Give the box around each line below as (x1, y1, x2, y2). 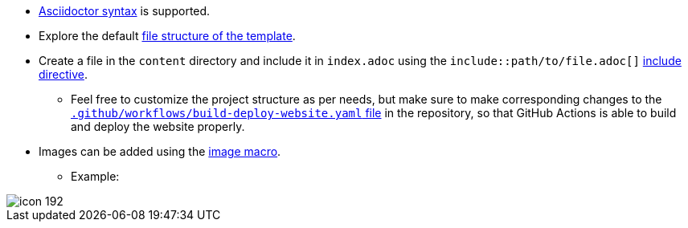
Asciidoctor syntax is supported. (39, 4, 211, 18)
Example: (71, 169, 120, 183)
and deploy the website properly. (71, 120, 245, 133)
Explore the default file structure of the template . (39, 29, 296, 43)
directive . (39, 67, 88, 81)
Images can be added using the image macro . (39, 145, 281, 158)
